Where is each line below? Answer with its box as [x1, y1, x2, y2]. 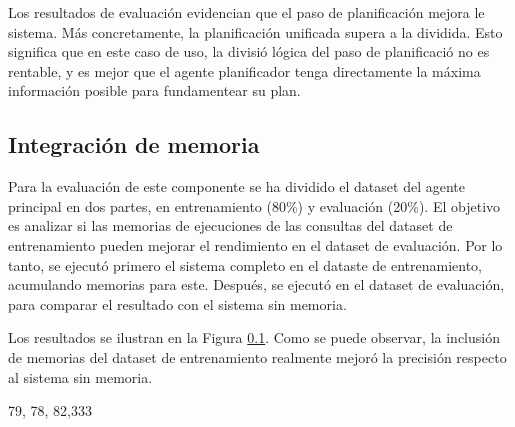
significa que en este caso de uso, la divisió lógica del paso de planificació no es [8, 41, 490, 62]
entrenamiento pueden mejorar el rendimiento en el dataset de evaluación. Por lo [8, 234, 503, 255]
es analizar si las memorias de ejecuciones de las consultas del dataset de [8, 215, 453, 236]
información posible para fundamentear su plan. [8, 80, 301, 101]
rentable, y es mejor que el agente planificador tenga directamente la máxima [8, 60, 481, 81]
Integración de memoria [8, 129, 260, 160]
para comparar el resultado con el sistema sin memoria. [8, 293, 347, 314]
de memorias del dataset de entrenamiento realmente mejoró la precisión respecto [8, 346, 507, 367]
